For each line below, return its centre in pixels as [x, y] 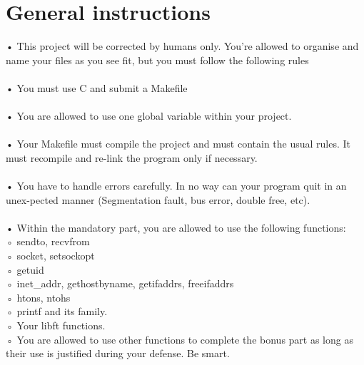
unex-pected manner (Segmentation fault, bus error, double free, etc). [158, 199]
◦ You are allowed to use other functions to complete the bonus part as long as [180, 339]
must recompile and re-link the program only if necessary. [132, 157]
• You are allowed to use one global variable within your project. [149, 116]
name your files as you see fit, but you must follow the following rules [157, 60]
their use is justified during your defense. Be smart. [118, 353]
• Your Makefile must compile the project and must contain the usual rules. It [178, 144]
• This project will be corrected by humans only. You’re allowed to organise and [182, 46]
